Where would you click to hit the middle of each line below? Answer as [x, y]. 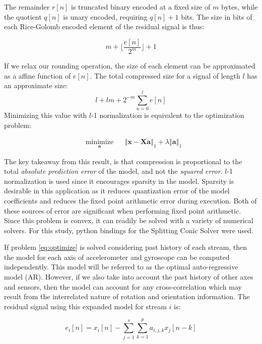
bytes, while [239, 7]
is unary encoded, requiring [105, 16]
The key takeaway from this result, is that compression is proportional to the [123, 161]
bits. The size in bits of [217, 16]
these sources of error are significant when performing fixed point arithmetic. [123, 210]
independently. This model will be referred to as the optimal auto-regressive [121, 267]
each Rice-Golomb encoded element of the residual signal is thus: [104, 26]
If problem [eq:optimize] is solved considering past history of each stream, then [126, 247]
